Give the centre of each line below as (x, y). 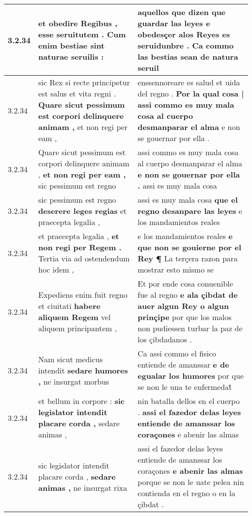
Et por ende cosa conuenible (185, 283)
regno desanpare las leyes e (190, 211)
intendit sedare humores (83, 370)
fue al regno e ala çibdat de (188, 295)
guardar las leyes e (174, 23)
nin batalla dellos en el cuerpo (189, 401)
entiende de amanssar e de (183, 364)
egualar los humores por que (191, 376)
